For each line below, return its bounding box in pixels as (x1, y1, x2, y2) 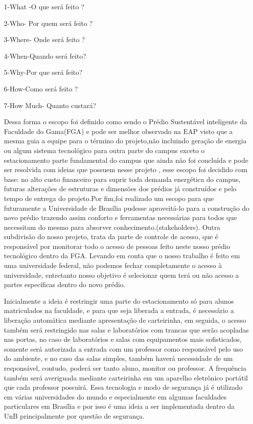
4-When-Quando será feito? (4, 50, 86, 61)
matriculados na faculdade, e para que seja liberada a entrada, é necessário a (4, 305, 234, 315)
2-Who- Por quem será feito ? (4, 18, 93, 28)
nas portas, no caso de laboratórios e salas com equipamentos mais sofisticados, (4, 334, 242, 344)
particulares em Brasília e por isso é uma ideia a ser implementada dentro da (4, 401, 235, 411)
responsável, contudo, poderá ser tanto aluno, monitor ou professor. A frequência (4, 363, 247, 373)
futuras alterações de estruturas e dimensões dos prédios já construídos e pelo (4, 183, 237, 194)
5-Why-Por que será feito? (4, 67, 83, 77)
